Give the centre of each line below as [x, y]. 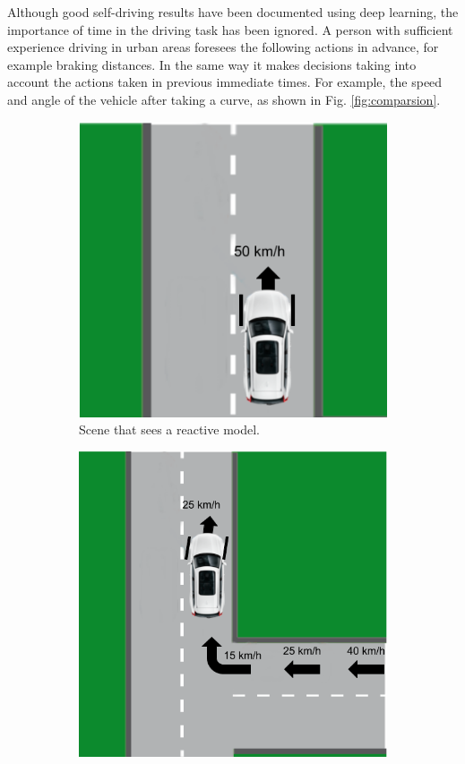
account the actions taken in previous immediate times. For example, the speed [225, 82]
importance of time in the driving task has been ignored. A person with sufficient [230, 29]
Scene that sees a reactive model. [169, 429]
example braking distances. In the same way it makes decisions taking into [212, 64]
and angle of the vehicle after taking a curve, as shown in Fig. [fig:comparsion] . [224, 99]
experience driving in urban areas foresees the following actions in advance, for [223, 47]
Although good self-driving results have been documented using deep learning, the [233, 12]
